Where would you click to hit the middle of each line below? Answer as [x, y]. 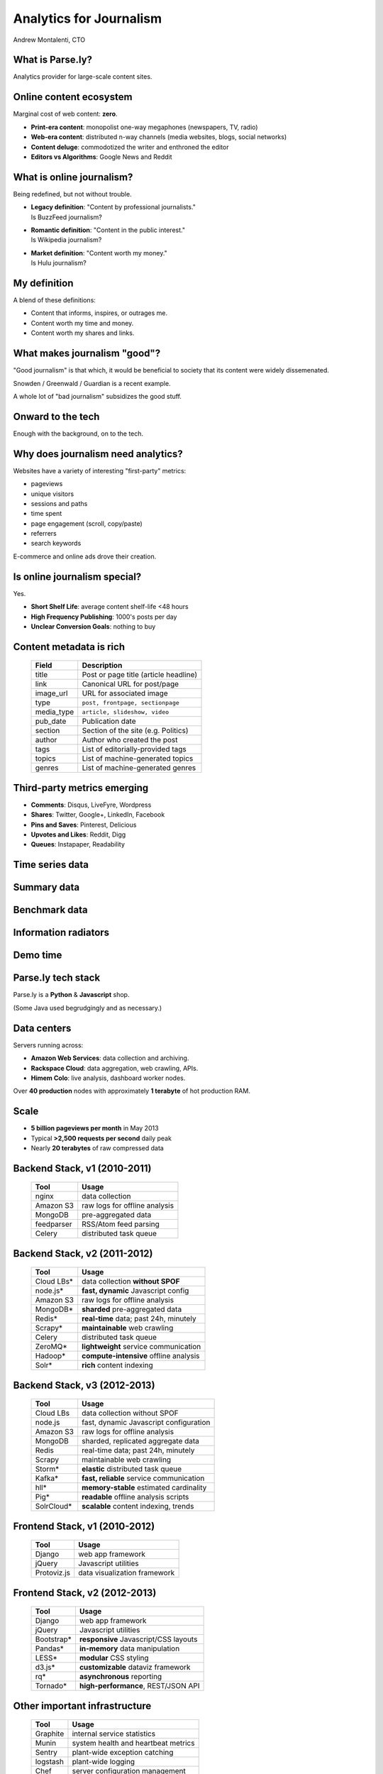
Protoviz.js [53, 1573]
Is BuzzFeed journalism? [66, 217]
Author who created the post [130, 740]
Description [102, 666]
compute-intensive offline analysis [141, 1356]
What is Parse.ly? [52, 60]
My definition [43, 283]
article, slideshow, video [126, 712]
